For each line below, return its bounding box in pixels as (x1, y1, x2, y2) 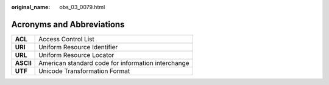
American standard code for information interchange (38, 58, 189, 67)
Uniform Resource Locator (38, 50, 115, 59)
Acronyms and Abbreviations (11, 19, 125, 30)
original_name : (11, 4, 51, 10)
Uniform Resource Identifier (38, 42, 118, 51)
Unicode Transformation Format (38, 67, 130, 75)
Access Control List (38, 35, 94, 43)
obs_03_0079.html (59, 4, 105, 10)
